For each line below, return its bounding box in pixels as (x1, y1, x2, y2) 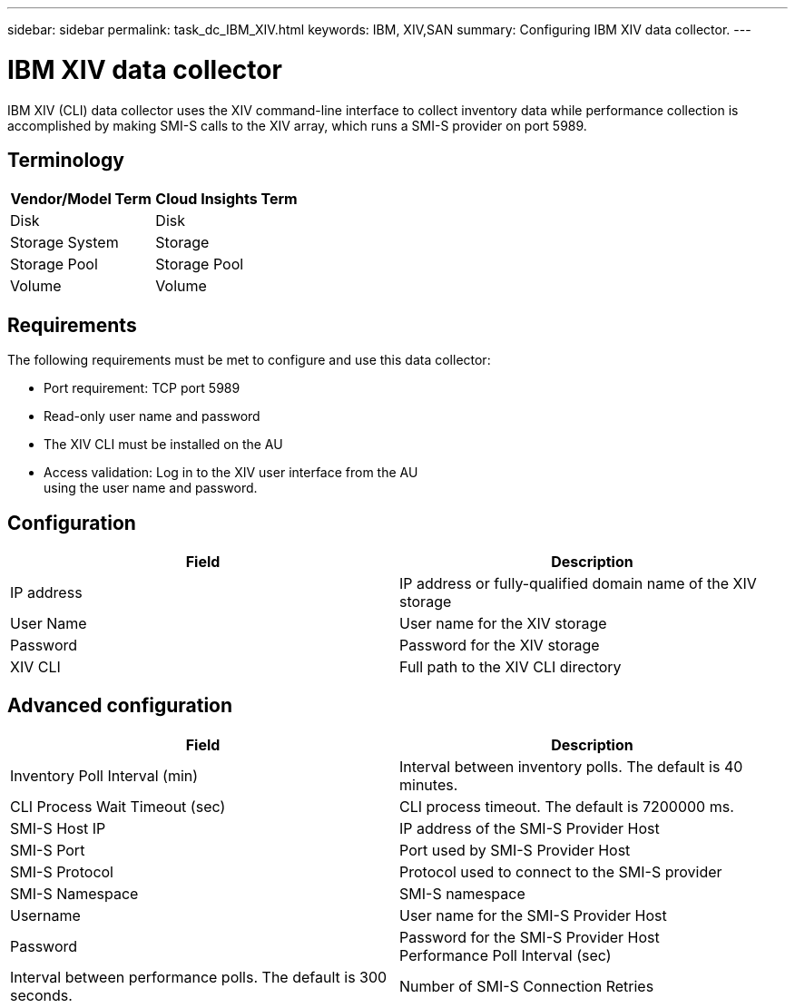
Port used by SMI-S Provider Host (399, 840, 631, 859)
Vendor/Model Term (10, 190, 152, 209)
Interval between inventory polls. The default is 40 (399, 757, 743, 776)
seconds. (10, 985, 73, 1004)
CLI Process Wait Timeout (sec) (10, 797, 226, 816)
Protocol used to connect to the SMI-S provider (399, 862, 722, 881)
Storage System (10, 233, 119, 252)
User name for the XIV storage (399, 614, 607, 633)
